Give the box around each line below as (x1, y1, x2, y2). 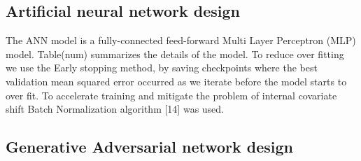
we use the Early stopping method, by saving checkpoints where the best (6, 60, 318, 75)
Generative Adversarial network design (6, 136, 294, 157)
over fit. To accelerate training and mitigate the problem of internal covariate (6, 87, 337, 102)
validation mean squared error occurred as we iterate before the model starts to (6, 73, 347, 88)
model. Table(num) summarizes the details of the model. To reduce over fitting (6, 46, 344, 61)
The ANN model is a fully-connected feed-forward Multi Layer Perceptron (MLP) (6, 33, 356, 48)
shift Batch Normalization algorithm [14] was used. (6, 101, 225, 116)
